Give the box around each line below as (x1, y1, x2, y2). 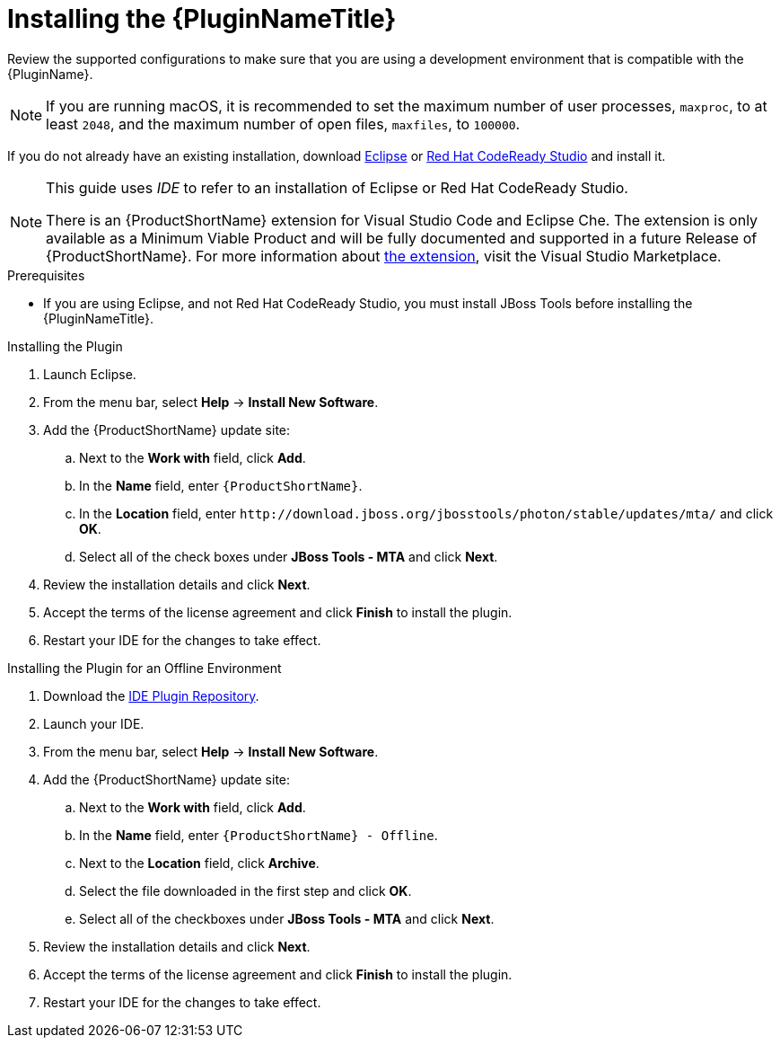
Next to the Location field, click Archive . (79, 855, 320, 871)
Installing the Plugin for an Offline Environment (7, 660, 282, 676)
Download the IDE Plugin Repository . (43, 687, 259, 704)
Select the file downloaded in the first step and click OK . (79, 882, 412, 899)
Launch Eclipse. (43, 366, 136, 382)
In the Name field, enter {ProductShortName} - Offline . (79, 827, 438, 843)
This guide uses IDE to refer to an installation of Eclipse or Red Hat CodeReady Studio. (46, 178, 628, 197)
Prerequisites (7, 267, 85, 283)
